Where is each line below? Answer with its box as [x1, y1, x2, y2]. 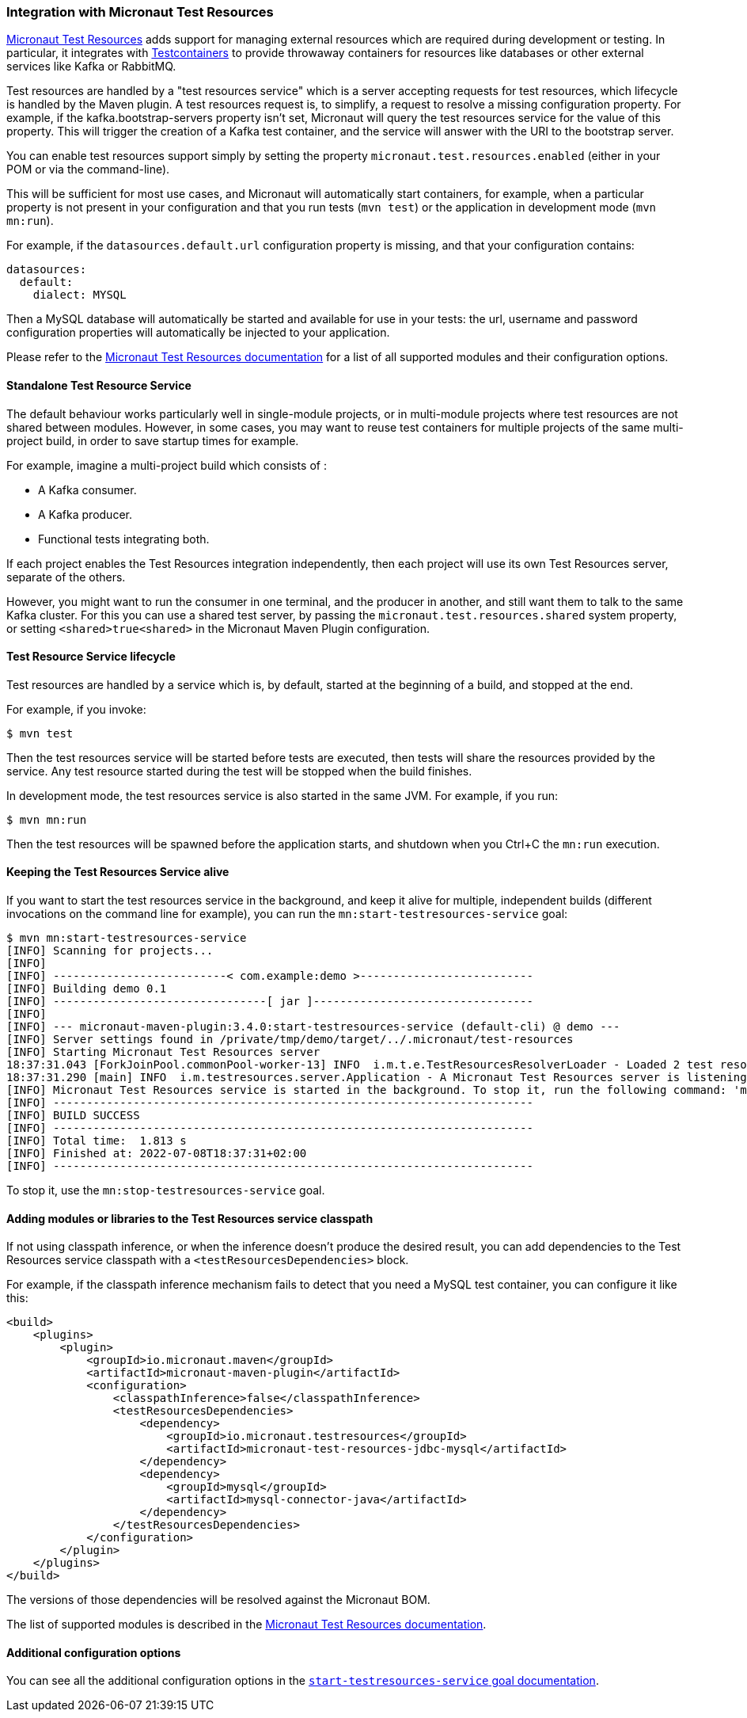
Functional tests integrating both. [38, 531, 210, 546]
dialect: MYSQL [32, 288, 127, 302]
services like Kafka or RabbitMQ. [6, 59, 176, 74]
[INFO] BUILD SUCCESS [6, 1109, 140, 1122]
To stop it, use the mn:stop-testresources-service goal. [6, 1183, 325, 1198]
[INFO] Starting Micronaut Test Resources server [6, 1046, 320, 1059]
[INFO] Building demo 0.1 [6, 982, 167, 996]
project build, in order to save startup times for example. [6, 433, 299, 448]
